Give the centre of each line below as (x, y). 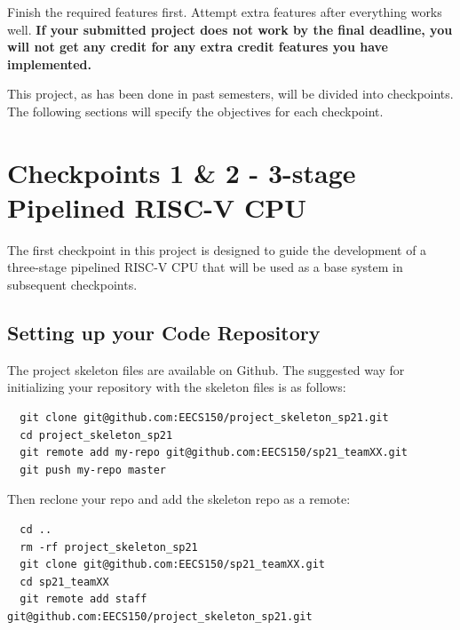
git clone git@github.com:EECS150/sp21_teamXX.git (172, 565)
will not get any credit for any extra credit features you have (198, 47)
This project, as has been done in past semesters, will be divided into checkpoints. (230, 94)
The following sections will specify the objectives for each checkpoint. (195, 111)
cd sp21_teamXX (64, 582)
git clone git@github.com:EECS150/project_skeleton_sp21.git (204, 418)
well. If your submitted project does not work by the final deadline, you (230, 29)
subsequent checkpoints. (72, 285)
